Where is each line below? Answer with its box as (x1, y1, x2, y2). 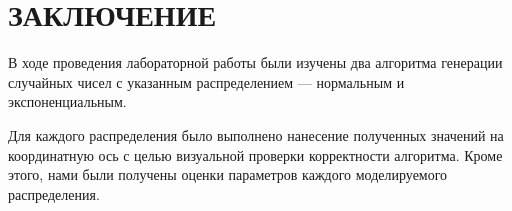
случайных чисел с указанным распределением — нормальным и (8, 71, 405, 92)
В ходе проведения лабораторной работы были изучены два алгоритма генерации (8, 52, 503, 73)
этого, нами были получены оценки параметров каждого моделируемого (8, 164, 448, 185)
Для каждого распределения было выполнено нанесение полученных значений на (8, 124, 504, 145)
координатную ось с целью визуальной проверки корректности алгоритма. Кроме (8, 144, 503, 165)
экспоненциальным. (8, 91, 127, 112)
